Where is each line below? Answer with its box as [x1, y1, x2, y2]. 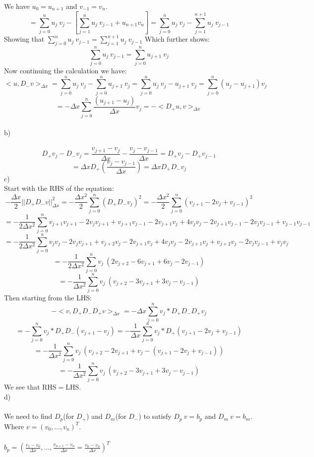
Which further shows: [144, 34, 210, 44]
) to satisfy [138, 411, 172, 421]
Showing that [4, 34, 45, 44]
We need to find [4, 411, 53, 421]
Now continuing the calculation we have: [4, 65, 127, 76]
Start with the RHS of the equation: [4, 183, 114, 193]
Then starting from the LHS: [4, 292, 92, 303]
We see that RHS [4, 382, 57, 392]
